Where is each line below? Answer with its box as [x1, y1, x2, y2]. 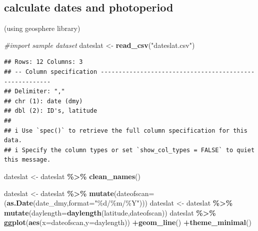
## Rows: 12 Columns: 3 [4, 58, 83, 66]
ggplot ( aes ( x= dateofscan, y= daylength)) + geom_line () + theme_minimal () [4, 217, 251, 228]
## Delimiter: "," [4, 88, 65, 95]
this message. [4, 156, 51, 164]
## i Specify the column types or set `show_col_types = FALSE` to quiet [4, 146, 255, 154]
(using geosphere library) [4, 23, 80, 33]
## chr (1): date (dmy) [4, 97, 83, 105]
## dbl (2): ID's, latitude [4, 107, 97, 115]
